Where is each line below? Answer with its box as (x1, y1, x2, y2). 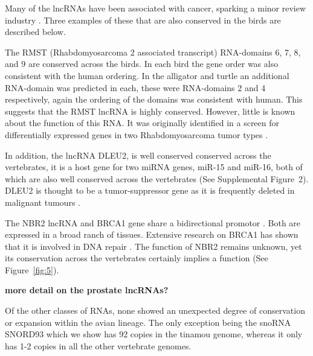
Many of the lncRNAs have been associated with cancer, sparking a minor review (5, 2, 306, 14)
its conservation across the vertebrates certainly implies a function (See (5, 252, 268, 264)
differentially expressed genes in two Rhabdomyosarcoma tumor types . (5, 128, 268, 141)
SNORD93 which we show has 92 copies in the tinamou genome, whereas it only (5, 328, 303, 340)
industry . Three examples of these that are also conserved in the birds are (5, 13, 281, 26)
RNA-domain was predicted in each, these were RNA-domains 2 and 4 (5, 81, 266, 94)
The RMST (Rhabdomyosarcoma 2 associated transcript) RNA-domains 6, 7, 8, (5, 45, 301, 58)
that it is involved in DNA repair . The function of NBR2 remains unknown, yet (5, 240, 302, 252)
